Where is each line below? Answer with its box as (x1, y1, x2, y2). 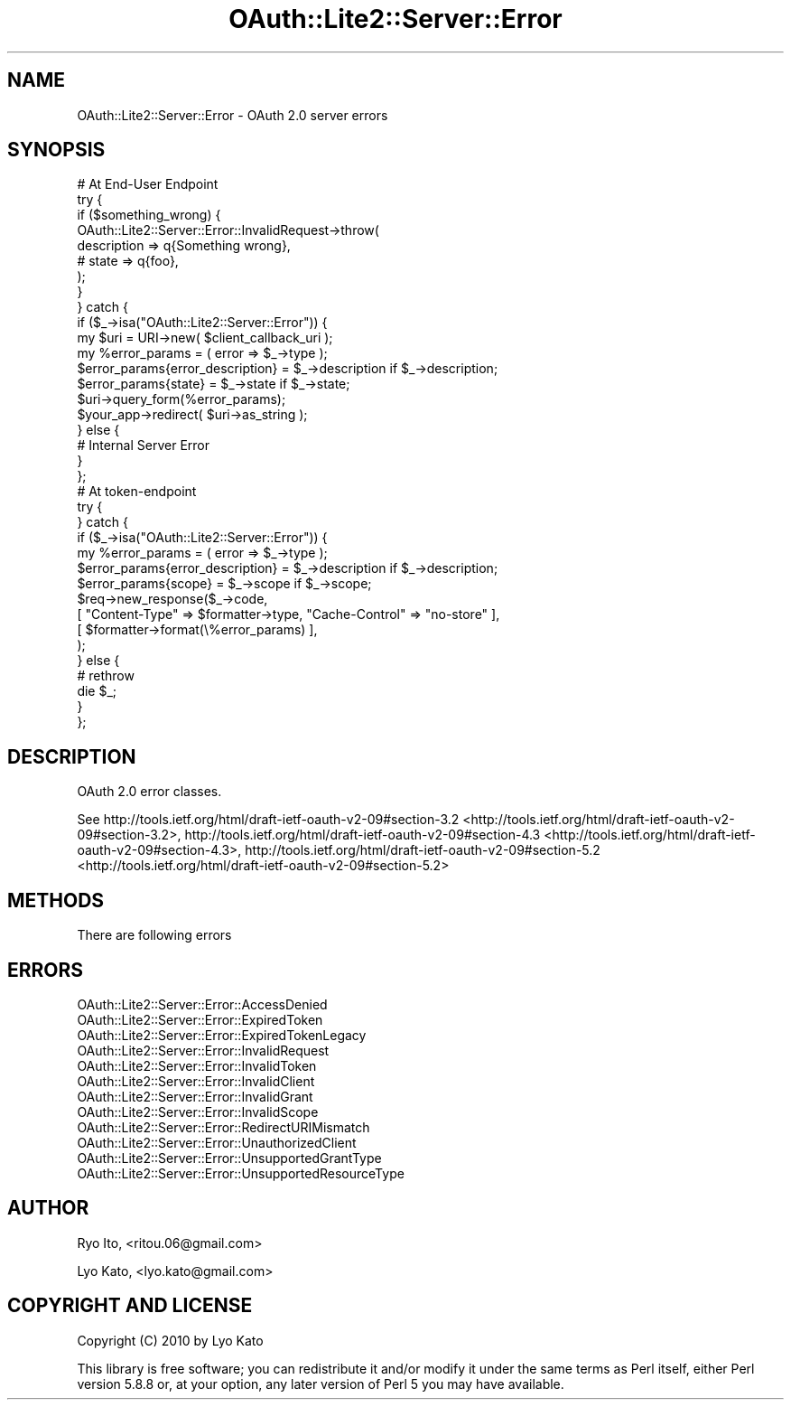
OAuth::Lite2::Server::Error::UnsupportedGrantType (77, 1149, 382, 1166)
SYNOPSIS (7, 138, 106, 162)
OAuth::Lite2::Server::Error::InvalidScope (77, 1103, 319, 1120)
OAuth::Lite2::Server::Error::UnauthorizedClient (77, 1134, 357, 1150)
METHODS (7, 888, 105, 912)
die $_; (77, 683, 117, 699)
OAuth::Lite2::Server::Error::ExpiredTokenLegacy (77, 1027, 367, 1043)
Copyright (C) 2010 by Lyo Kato (77, 1332, 264, 1348)
